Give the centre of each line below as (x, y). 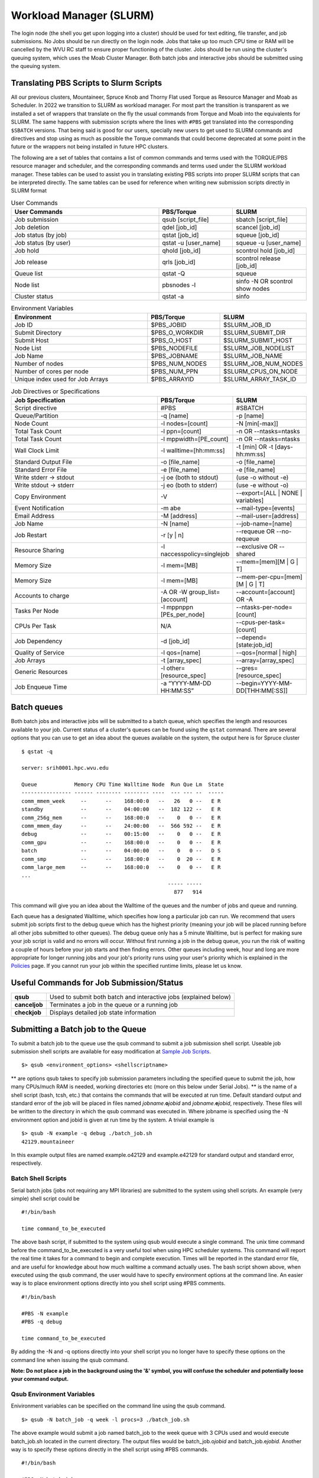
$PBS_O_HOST (172, 341)
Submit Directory (38, 333)
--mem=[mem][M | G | (267, 562)
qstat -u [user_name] (191, 243)
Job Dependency (38, 641)
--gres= (247, 668)
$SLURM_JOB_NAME (253, 356)
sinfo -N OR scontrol (264, 281)
